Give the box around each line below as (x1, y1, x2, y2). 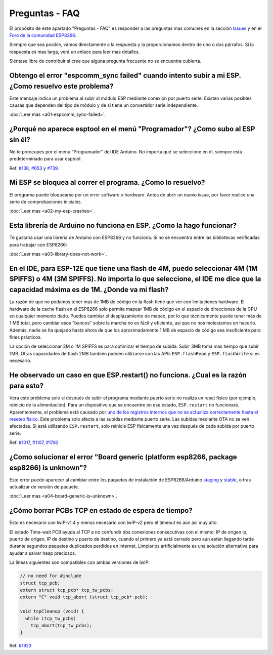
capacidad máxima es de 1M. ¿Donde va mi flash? (9, 285, 169, 294)
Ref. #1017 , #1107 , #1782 (9, 439, 59, 445)
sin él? (9, 135, 30, 144)
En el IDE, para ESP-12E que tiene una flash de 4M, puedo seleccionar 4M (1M (9, 264, 258, 273)
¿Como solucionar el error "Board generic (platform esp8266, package (9, 453, 237, 461)
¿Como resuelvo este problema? (9, 81, 114, 91)
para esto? (9, 381, 44, 390)
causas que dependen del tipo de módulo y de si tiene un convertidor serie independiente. (9, 102, 198, 108)
